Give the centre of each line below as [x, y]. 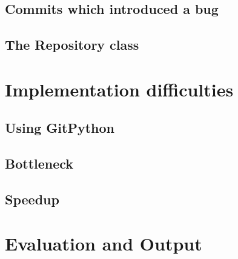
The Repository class [72, 45]
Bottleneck [39, 163]
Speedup [32, 199]
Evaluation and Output [104, 244]
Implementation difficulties [119, 89]
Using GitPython [60, 128]
